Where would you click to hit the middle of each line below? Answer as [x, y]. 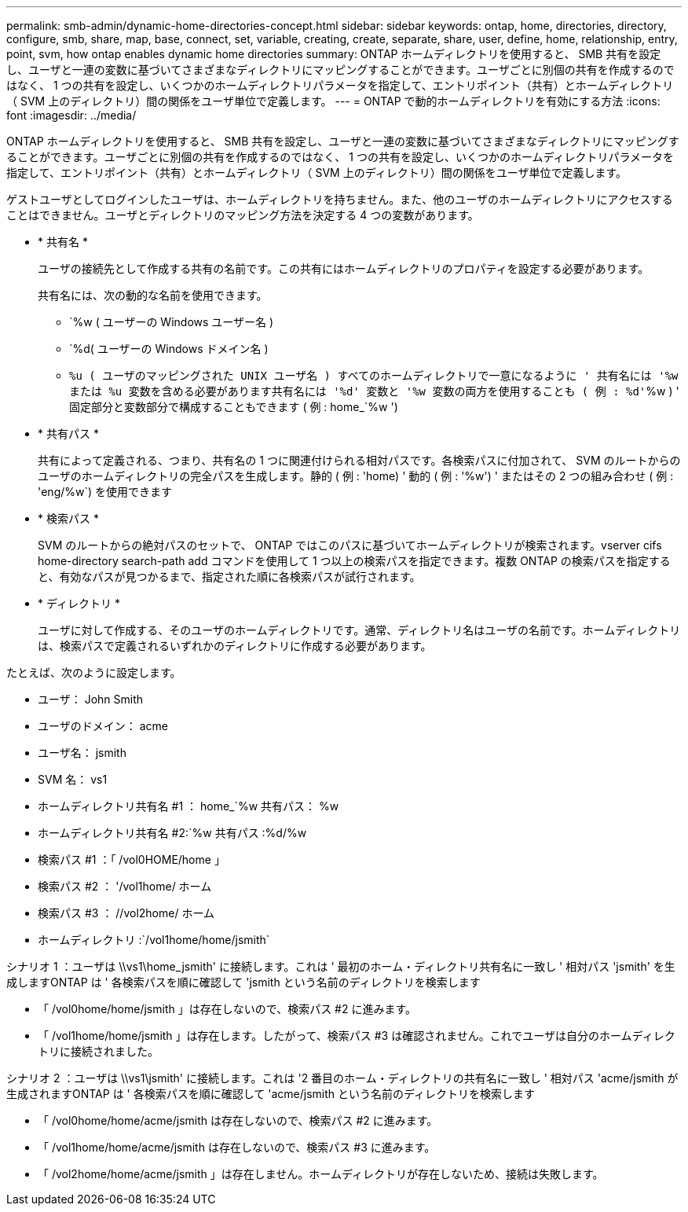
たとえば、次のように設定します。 [94, 672]
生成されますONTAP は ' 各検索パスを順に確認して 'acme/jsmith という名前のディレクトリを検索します [271, 1094]
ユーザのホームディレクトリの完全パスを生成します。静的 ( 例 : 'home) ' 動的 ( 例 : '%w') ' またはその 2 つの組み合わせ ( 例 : [356, 476]
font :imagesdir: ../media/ [71, 115]
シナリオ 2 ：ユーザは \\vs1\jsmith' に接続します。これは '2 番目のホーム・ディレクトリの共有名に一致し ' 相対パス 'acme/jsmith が [342, 1078]
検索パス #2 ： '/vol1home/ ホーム [125, 886]
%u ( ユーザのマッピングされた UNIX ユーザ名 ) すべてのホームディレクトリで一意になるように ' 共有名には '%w [374, 376]
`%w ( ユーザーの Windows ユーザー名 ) [172, 322]
